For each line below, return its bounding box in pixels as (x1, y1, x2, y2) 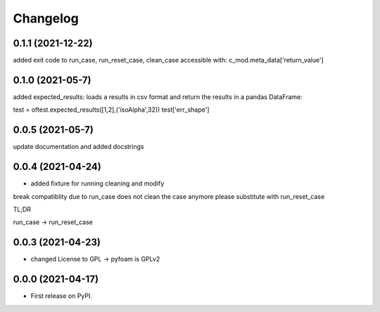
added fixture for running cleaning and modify (30, 179, 165, 188)
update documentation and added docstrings (13, 143, 144, 151)
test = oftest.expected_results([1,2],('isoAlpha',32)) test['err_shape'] (13, 105, 210, 114)
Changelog (13, 11, 79, 26)
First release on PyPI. (30, 292, 93, 300)
